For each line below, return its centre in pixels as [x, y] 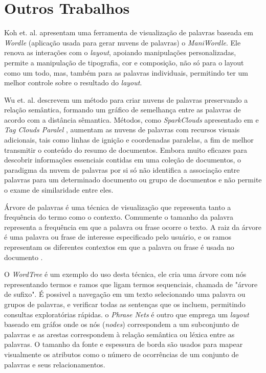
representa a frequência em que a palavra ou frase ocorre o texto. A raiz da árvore [133, 227]
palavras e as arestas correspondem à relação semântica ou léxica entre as [119, 334]
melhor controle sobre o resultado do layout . [73, 83]
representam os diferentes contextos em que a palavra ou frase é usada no [119, 247]
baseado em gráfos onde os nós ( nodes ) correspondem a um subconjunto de [122, 324]
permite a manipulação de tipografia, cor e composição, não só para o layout [124, 62]
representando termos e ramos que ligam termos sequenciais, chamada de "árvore [131, 284]
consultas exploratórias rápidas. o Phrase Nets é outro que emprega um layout [127, 314]
